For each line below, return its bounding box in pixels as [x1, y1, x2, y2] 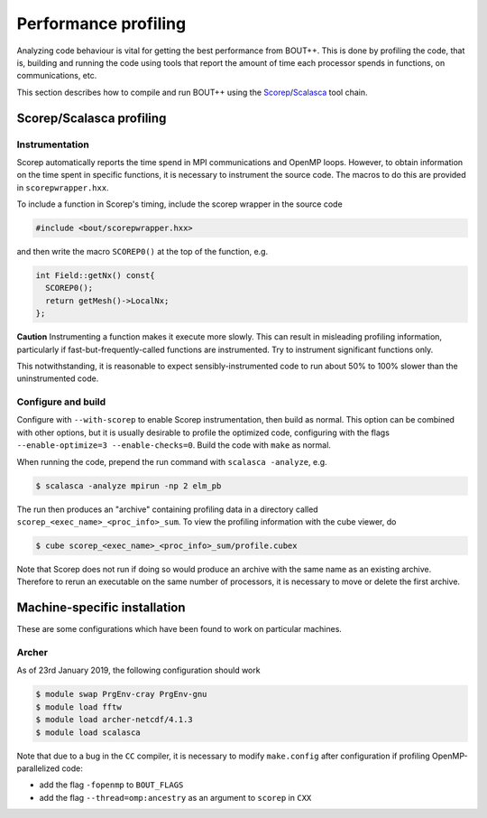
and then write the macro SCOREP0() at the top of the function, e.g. [16, 246, 269, 257]
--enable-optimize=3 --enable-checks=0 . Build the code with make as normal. [16, 440, 331, 451]
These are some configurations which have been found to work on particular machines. [16, 624, 343, 635]
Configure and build [16, 395, 106, 408]
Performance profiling [16, 14, 187, 33]
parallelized [16, 763, 60, 774]
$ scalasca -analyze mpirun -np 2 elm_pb [35, 480, 222, 491]
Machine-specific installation [16, 600, 186, 616]
